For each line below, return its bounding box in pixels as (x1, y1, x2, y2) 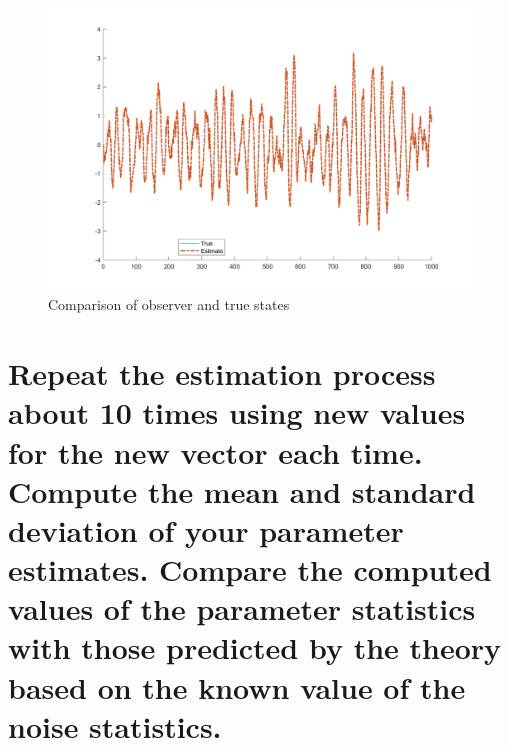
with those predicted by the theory (8, 627, 502, 668)
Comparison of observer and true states (48, 294, 290, 315)
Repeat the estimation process (8, 353, 436, 394)
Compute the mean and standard (8, 470, 476, 511)
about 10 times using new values (8, 392, 466, 433)
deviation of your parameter (8, 509, 404, 550)
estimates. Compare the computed (8, 549, 492, 590)
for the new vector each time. (8, 431, 423, 472)
